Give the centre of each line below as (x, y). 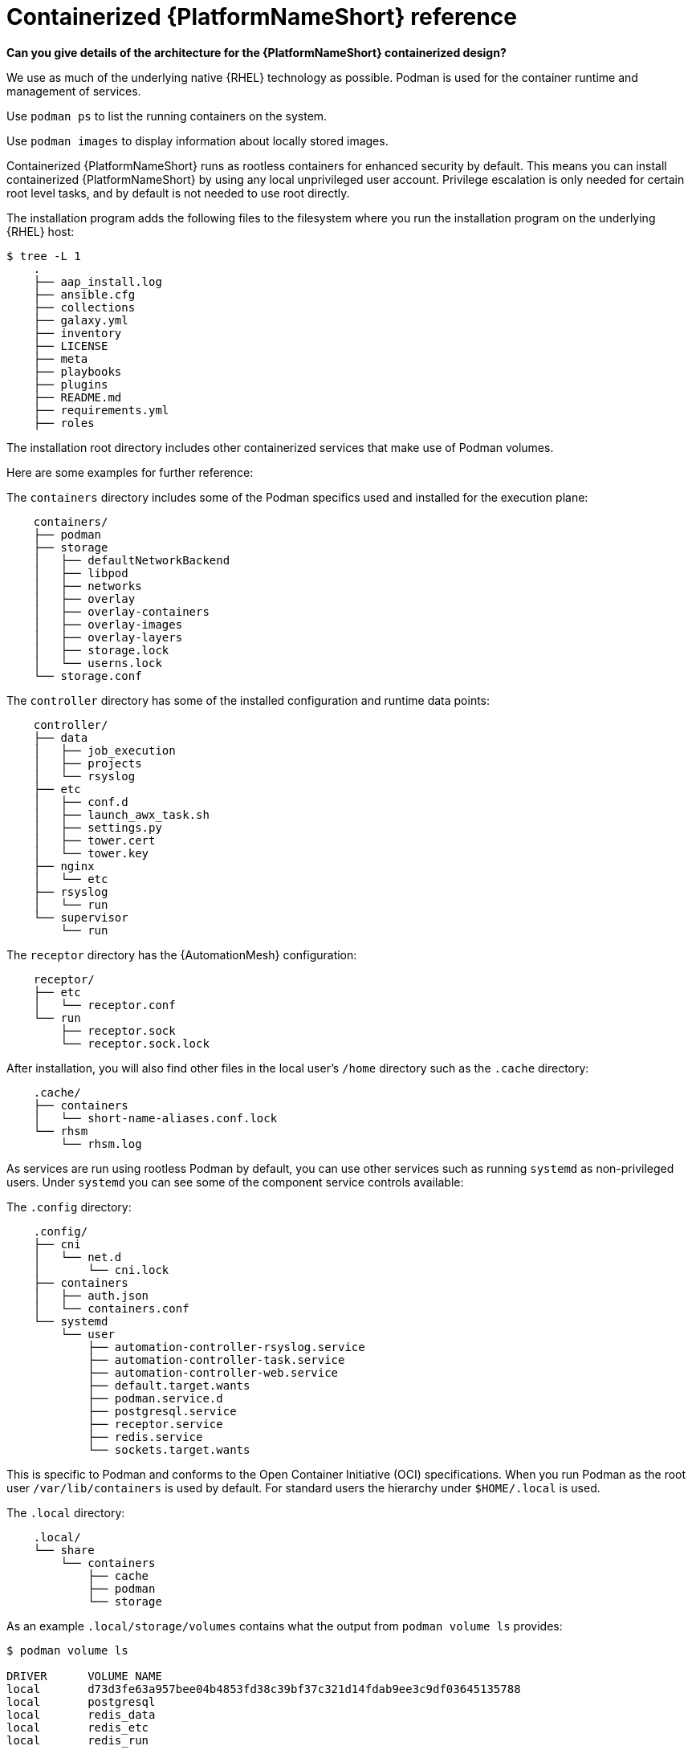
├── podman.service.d (155, 1398)
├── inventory (77, 333)
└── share (64, 1550)
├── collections (84, 307)
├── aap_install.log (98, 281)
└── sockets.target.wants (169, 1449)
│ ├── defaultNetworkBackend (132, 560)
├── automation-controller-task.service (216, 1359)
